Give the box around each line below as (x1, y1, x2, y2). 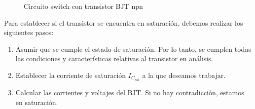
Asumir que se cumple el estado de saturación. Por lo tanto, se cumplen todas (15, 43, 251, 54)
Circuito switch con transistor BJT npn (24, 1, 143, 11)
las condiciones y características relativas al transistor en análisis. (15, 53, 213, 64)
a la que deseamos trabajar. (142, 70, 226, 80)
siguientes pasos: (4, 27, 54, 37)
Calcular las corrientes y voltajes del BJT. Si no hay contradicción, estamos (15, 87, 244, 98)
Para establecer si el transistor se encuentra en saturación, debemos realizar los (4, 17, 243, 28)
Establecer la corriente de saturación (15, 70, 126, 80)
